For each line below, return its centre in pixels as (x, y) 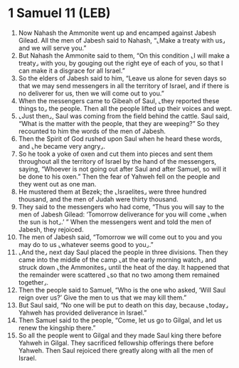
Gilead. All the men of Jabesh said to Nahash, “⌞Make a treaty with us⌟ (122, 40)
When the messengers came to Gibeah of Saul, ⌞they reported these (119, 100)
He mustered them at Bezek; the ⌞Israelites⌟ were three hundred (112, 191)
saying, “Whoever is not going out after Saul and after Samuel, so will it (122, 169)
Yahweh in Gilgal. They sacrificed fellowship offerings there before (116, 342)
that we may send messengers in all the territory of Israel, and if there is (124, 85)
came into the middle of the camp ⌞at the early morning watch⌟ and (117, 259)
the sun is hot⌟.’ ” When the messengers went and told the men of (115, 221)
